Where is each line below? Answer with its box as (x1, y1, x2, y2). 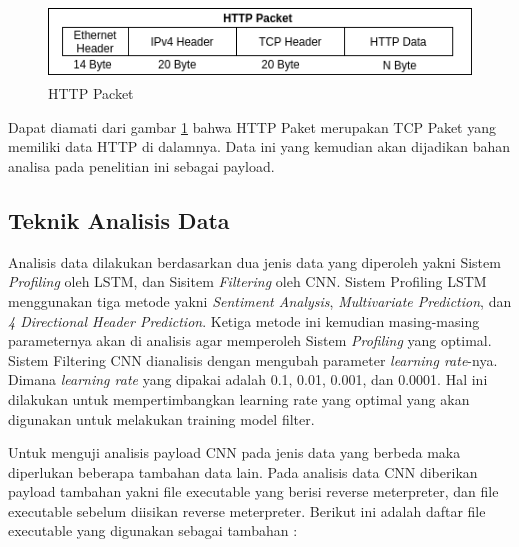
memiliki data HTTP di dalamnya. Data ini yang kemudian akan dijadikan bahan (8, 136, 511, 157)
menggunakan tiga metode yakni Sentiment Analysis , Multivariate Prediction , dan (8, 290, 512, 311)
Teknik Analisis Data (8, 204, 230, 235)
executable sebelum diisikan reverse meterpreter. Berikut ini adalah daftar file (8, 500, 486, 521)
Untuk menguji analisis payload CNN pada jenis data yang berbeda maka (8, 442, 461, 463)
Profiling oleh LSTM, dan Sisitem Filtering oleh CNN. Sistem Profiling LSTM (8, 271, 487, 292)
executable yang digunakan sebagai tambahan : (8, 520, 298, 541)
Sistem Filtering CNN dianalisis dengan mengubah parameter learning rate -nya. (8, 349, 498, 370)
